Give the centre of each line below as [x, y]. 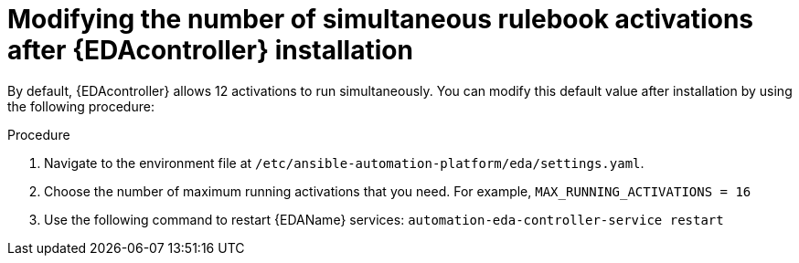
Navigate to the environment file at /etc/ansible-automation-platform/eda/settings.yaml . [344, 163]
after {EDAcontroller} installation [210, 50]
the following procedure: [81, 106]
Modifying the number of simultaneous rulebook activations [380, 19]
